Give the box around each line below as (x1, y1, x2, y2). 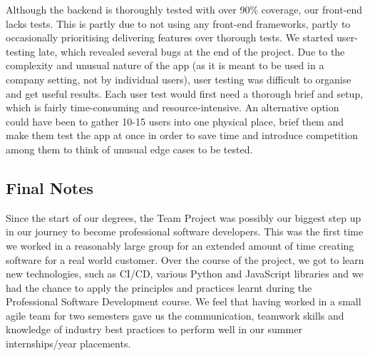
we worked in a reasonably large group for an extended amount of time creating (6, 238, 354, 253)
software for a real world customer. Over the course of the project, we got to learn (6, 252, 364, 267)
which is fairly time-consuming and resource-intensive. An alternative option (6, 100, 339, 115)
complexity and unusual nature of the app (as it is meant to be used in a (6, 58, 324, 73)
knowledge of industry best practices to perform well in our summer (6, 322, 302, 337)
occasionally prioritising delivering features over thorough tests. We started (6, 30, 334, 45)
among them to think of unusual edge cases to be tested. (6, 141, 253, 156)
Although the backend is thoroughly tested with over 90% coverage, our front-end (6, 2, 363, 16)
